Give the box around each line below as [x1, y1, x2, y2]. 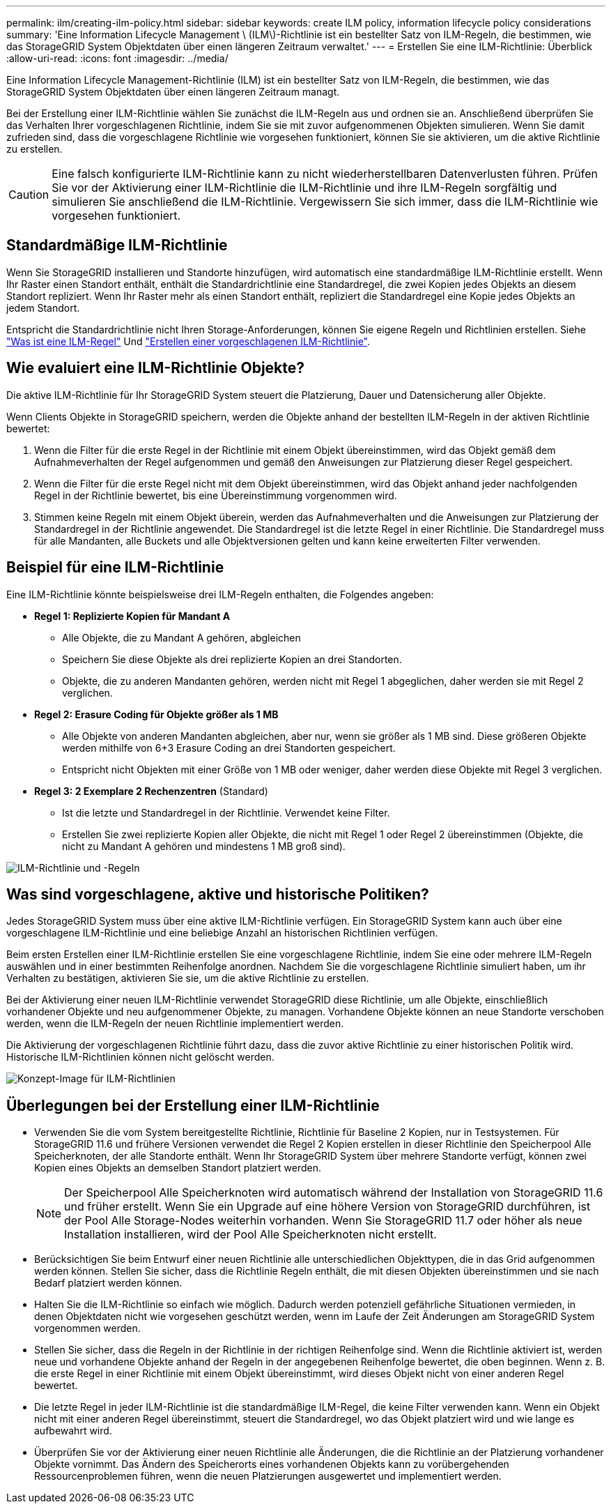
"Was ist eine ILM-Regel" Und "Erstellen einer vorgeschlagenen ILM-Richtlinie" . [6, 335, 371, 347]
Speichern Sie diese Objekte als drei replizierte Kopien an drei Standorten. [62, 653, 402, 665]
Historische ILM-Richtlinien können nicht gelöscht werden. [6, 1051, 274, 1063]
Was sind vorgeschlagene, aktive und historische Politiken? [6, 885, 429, 903]
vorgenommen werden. [34, 1322, 141, 1335]
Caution [8, 188, 49, 202]
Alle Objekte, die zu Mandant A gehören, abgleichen [62, 631, 301, 644]
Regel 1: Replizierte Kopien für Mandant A [34, 609, 231, 622]
